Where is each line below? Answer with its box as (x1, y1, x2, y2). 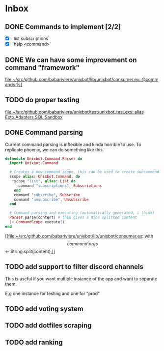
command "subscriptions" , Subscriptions (18, 183, 102, 188)
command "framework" (5, 63, 80, 72)
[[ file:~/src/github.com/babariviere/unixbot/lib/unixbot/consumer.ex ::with (5, 233, 154, 239)
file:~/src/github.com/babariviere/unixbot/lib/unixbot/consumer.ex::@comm (5, 76, 159, 82)
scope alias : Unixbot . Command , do (9, 174, 80, 179)
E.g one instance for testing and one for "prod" (5, 291, 100, 296)
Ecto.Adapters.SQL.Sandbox (5, 114, 63, 120)
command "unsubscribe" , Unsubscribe (14, 197, 89, 202)
